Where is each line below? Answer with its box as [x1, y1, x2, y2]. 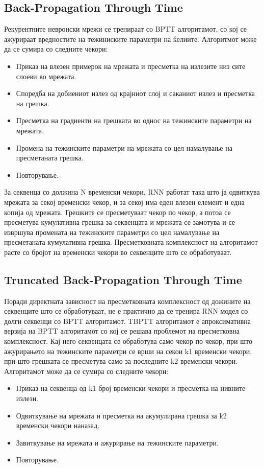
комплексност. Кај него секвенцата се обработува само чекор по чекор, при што [4, 336, 252, 346]
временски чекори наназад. [16, 420, 100, 431]
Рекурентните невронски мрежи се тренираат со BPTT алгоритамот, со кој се [4, 24, 247, 34]
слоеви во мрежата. [16, 71, 76, 81]
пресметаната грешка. [16, 152, 84, 163]
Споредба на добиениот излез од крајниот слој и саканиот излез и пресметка [16, 88, 255, 99]
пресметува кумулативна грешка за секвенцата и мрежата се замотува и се [4, 217, 235, 227]
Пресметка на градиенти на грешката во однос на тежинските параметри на [16, 115, 252, 126]
